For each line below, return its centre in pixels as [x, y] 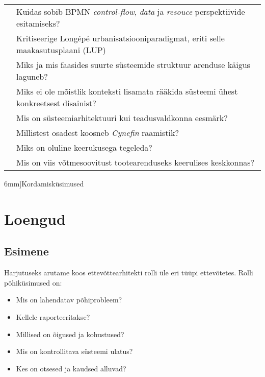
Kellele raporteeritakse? [53, 316]
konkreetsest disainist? [56, 103]
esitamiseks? [38, 23]
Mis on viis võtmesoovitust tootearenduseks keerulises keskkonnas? [136, 162]
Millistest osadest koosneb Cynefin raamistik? [98, 133]
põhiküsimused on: [33, 282]
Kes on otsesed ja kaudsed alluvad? [71, 368]
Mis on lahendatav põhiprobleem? [69, 300]
